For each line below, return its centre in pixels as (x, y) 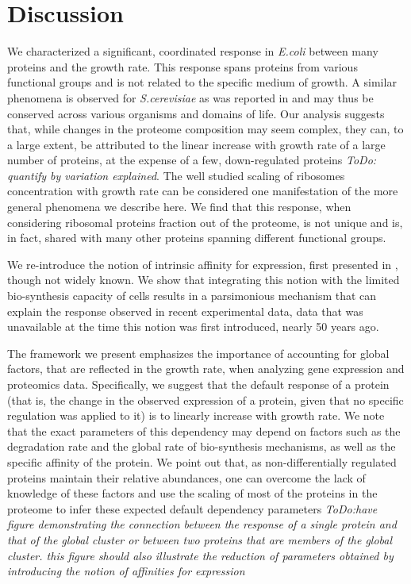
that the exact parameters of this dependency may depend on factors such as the (204, 430)
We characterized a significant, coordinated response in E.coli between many (193, 51)
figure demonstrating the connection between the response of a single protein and (202, 524)
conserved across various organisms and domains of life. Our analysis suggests (196, 113)
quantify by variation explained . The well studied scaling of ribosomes (176, 175)
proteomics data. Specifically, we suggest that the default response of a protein (198, 384)
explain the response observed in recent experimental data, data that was (185, 311)
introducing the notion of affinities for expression (126, 571)
